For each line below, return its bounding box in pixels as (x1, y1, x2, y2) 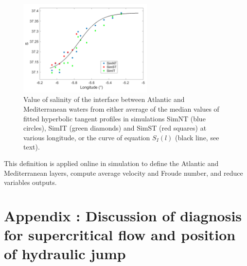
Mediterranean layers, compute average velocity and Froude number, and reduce (4, 167, 243, 178)
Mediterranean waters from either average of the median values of (23, 104, 219, 114)
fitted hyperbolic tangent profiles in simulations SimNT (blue (23, 113, 206, 123)
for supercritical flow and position (4, 225, 236, 245)
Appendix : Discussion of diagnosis (4, 205, 242, 225)
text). (23, 142, 40, 152)
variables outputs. (4, 177, 57, 187)
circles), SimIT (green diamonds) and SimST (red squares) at (23, 123, 207, 133)
